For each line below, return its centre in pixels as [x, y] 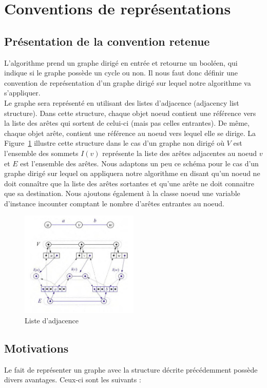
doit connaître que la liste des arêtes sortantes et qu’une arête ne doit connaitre [129, 183]
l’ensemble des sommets [41, 153]
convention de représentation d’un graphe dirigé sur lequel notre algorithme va [128, 82]
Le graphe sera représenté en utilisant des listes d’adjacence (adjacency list [122, 102]
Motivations [36, 348]
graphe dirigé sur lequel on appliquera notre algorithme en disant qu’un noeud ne [132, 173]
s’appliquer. [22, 93]
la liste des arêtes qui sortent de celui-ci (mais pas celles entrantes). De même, [127, 123]
